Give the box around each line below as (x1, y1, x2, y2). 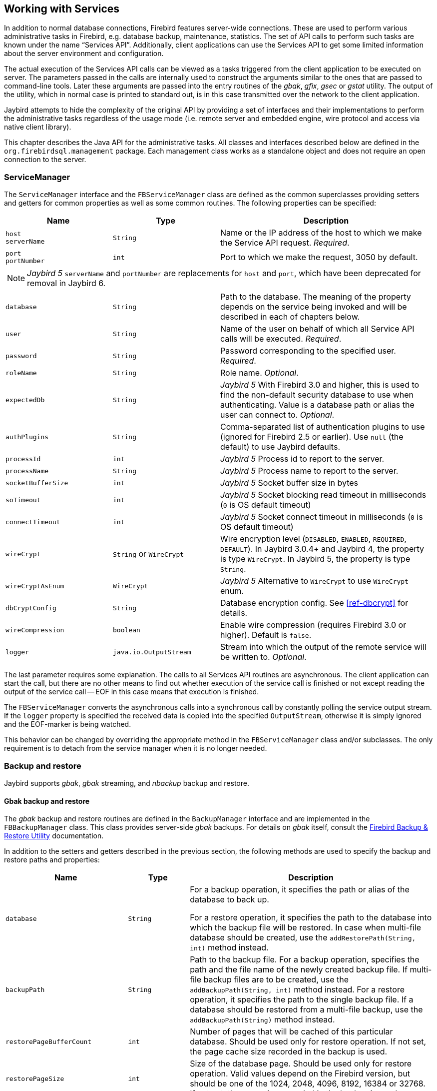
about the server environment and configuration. (4, 49, 164, 58)
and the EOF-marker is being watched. (4, 720, 131, 729)
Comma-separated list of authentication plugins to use (220, 422, 425, 432)
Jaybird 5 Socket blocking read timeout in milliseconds (220, 490, 427, 500)
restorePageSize (5, 1074, 64, 1082)
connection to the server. (4, 155, 86, 164)
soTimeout (5, 496, 41, 504)
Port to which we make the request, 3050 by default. (220, 252, 418, 263)
